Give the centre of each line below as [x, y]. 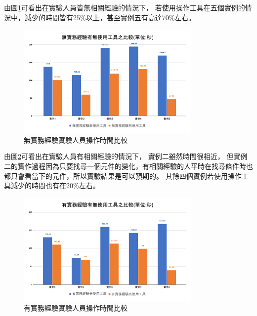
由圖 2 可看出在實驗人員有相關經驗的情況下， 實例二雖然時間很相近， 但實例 [126, 156]
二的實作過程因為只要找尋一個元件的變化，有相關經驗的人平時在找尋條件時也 [128, 166]
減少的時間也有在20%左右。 [55, 185]
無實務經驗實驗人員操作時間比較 [76, 139]
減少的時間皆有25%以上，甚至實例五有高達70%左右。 [110, 17]
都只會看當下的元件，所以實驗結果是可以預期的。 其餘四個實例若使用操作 [123, 176]
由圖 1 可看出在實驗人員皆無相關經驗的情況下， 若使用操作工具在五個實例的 [125, 7]
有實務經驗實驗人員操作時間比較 [76, 308]
